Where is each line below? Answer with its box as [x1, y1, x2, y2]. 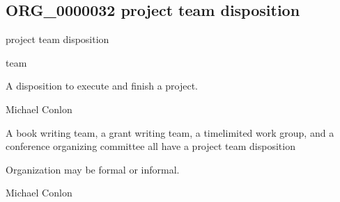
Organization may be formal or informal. [6, 162, 180, 176]
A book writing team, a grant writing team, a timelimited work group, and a [6, 125, 334, 140]
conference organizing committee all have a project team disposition [6, 139, 295, 153]
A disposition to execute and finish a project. [6, 78, 199, 93]
